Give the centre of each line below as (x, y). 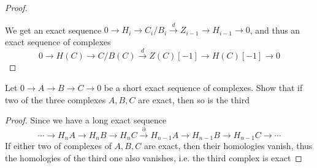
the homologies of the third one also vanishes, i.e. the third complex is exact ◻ (154, 157)
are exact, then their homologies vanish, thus (228, 145)
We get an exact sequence (53, 30)
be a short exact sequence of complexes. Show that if (203, 87)
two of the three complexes (55, 99)
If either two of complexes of (58, 145)
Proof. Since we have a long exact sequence (86, 120)
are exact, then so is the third (194, 99)
